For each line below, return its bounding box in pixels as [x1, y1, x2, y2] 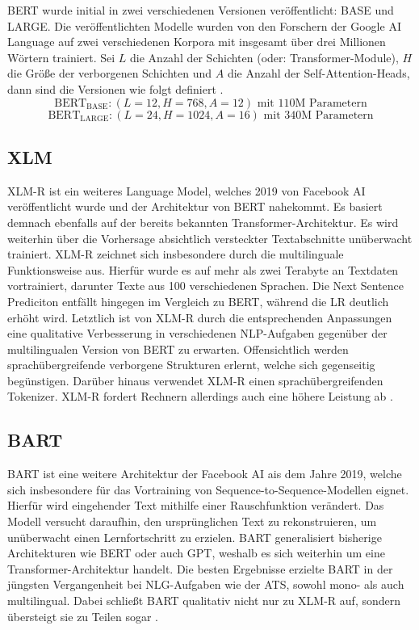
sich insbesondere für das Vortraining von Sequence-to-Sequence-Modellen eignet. [7, 481, 409, 498]
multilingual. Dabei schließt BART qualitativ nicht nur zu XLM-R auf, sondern [7, 592, 401, 609]
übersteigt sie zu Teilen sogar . [7, 607, 158, 624]
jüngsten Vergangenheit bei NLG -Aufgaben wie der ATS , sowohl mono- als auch [7, 576, 404, 593]
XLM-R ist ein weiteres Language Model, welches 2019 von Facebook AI [7, 182, 366, 199]
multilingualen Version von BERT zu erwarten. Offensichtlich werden [7, 340, 349, 357]
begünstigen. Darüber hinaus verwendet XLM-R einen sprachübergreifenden [7, 372, 383, 388]
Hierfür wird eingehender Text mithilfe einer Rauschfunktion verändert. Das [7, 497, 384, 514]
